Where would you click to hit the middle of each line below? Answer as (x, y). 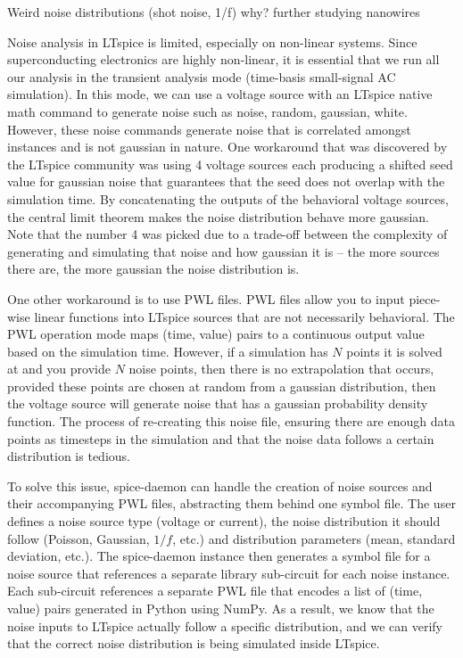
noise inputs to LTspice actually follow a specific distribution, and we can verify (225, 625)
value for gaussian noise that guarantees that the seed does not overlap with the (226, 181)
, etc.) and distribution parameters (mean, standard (314, 538)
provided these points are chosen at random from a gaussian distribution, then (222, 386)
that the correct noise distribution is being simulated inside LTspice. (194, 643)
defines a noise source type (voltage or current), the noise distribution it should (224, 521)
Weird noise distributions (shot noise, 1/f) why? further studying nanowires (214, 12)
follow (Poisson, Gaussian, (79, 538)
